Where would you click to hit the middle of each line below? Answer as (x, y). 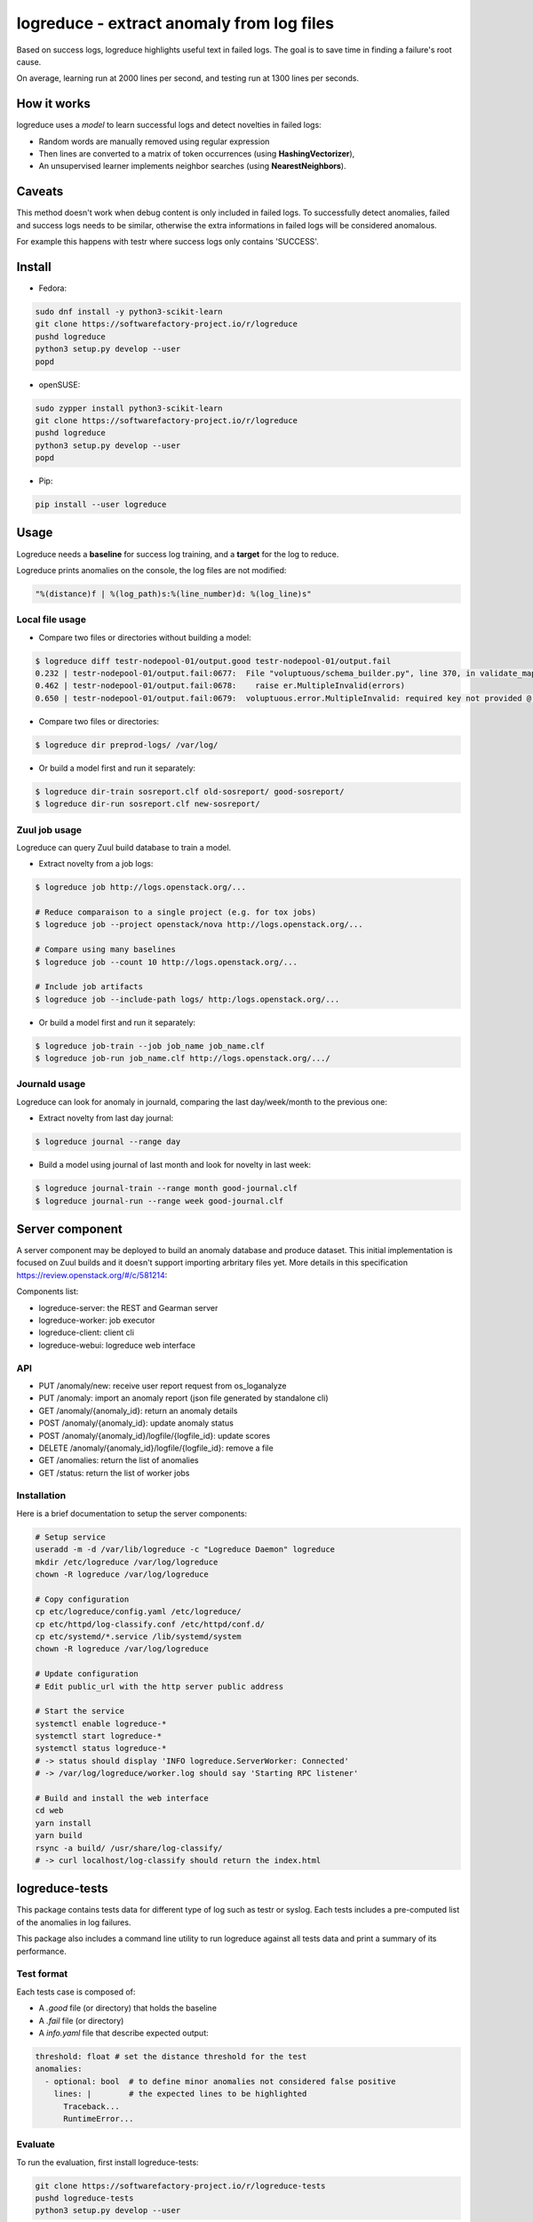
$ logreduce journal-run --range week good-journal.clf (159, 1201)
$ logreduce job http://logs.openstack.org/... (140, 887)
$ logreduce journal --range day (108, 1142)
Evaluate (36, 2145)
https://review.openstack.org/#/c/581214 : (92, 1275)
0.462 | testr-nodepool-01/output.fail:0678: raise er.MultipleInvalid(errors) (220, 686)
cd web (49, 1810)
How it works (53, 104)
